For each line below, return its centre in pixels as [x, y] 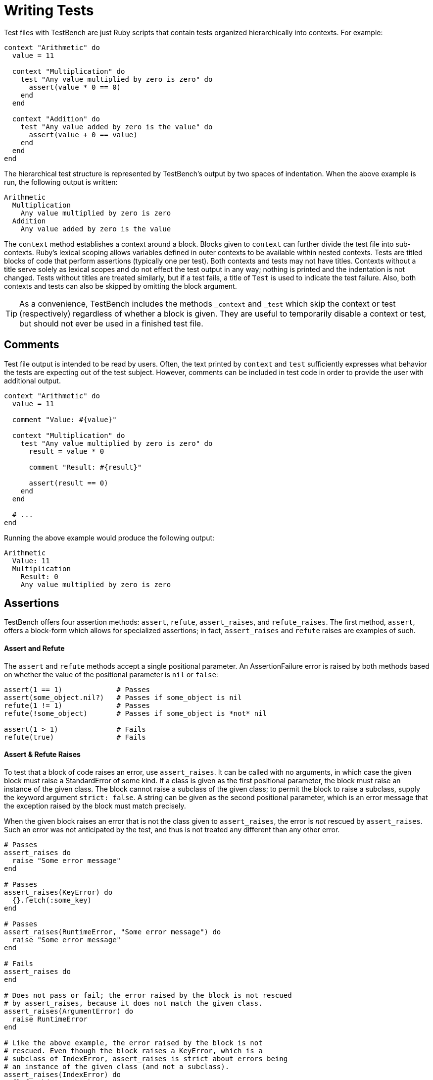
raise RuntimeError [50, 1019]
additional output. [32, 380]
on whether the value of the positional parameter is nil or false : [111, 674]
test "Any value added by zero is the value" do [117, 127]
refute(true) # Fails [75, 737]
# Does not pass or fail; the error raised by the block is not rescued [148, 995]
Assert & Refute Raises [42, 755]
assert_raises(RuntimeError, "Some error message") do [113, 932]
